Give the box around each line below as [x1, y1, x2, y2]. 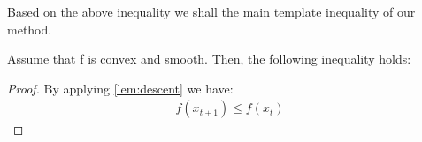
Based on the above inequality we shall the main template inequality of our [7, 3, 416, 20]
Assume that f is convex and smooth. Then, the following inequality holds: [7, 49, 411, 68]
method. [7, 19, 52, 38]
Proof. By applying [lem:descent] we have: [7, 78, 234, 97]
